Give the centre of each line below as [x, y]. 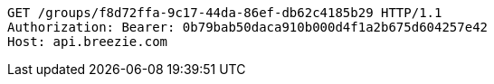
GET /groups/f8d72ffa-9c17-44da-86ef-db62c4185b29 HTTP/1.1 [225, 13]
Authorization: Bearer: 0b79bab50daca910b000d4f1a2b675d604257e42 [248, 27]
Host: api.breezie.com [88, 42]
